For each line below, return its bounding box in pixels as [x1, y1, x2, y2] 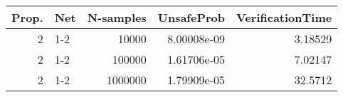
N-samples [87, 9, 147, 25]
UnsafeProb [157, 9, 226, 25]
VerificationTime [236, 9, 332, 25]
